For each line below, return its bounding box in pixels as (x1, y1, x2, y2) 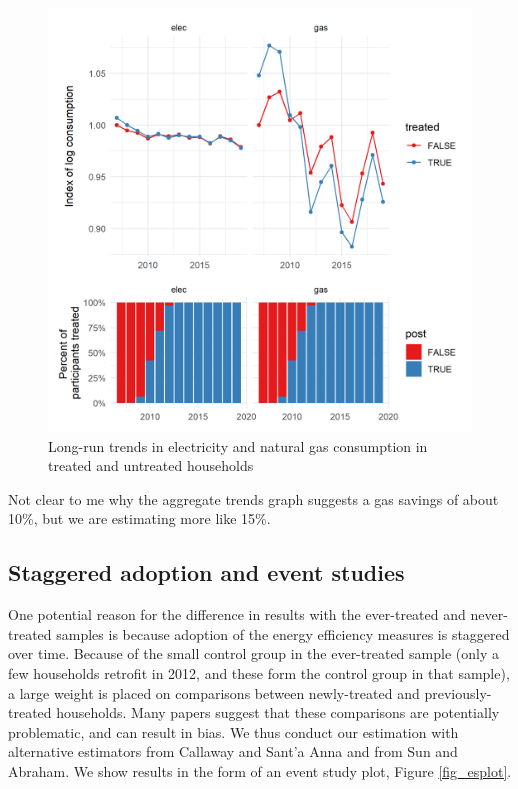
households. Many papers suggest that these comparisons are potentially (56, 702, 500, 723)
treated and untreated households (48, 455, 254, 476)
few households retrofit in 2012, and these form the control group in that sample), (8, 662, 510, 683)
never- (470, 604, 508, 625)
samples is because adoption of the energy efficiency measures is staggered (56, 623, 510, 644)
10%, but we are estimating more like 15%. (8, 508, 271, 529)
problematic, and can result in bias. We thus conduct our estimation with (8, 721, 459, 742)
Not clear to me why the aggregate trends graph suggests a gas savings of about (8, 488, 499, 509)
